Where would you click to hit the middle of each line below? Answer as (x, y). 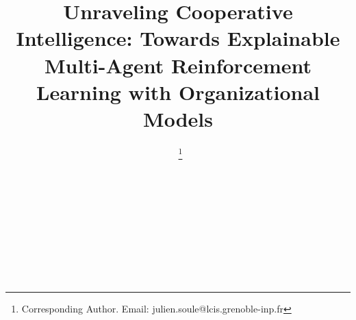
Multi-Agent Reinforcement (178, 65)
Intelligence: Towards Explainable (178, 38)
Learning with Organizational (178, 91)
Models (178, 118)
